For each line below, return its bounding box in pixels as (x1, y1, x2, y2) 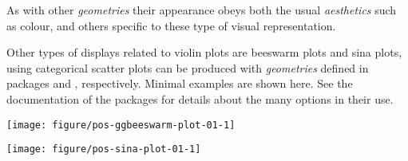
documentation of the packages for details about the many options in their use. (6, 90, 394, 107)
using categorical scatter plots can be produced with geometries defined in (6, 59, 369, 76)
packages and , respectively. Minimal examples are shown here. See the (6, 75, 353, 92)
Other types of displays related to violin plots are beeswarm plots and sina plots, (6, 44, 402, 61)
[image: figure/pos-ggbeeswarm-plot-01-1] (6, 119, 236, 131)
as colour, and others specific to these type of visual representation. (6, 17, 336, 33)
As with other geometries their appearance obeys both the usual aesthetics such (6, 2, 397, 18)
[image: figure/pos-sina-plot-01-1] (6, 143, 201, 155)
